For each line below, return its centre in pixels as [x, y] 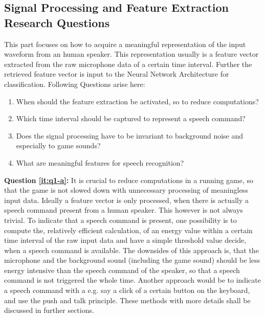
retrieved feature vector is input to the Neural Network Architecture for [117, 74]
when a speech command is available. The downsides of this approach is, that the [131, 250]
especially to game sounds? [58, 145]
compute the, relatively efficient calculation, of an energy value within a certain [128, 230]
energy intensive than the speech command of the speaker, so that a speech [122, 270]
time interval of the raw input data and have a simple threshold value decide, [125, 240]
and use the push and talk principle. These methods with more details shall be [127, 300]
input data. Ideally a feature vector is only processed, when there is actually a [127, 200]
